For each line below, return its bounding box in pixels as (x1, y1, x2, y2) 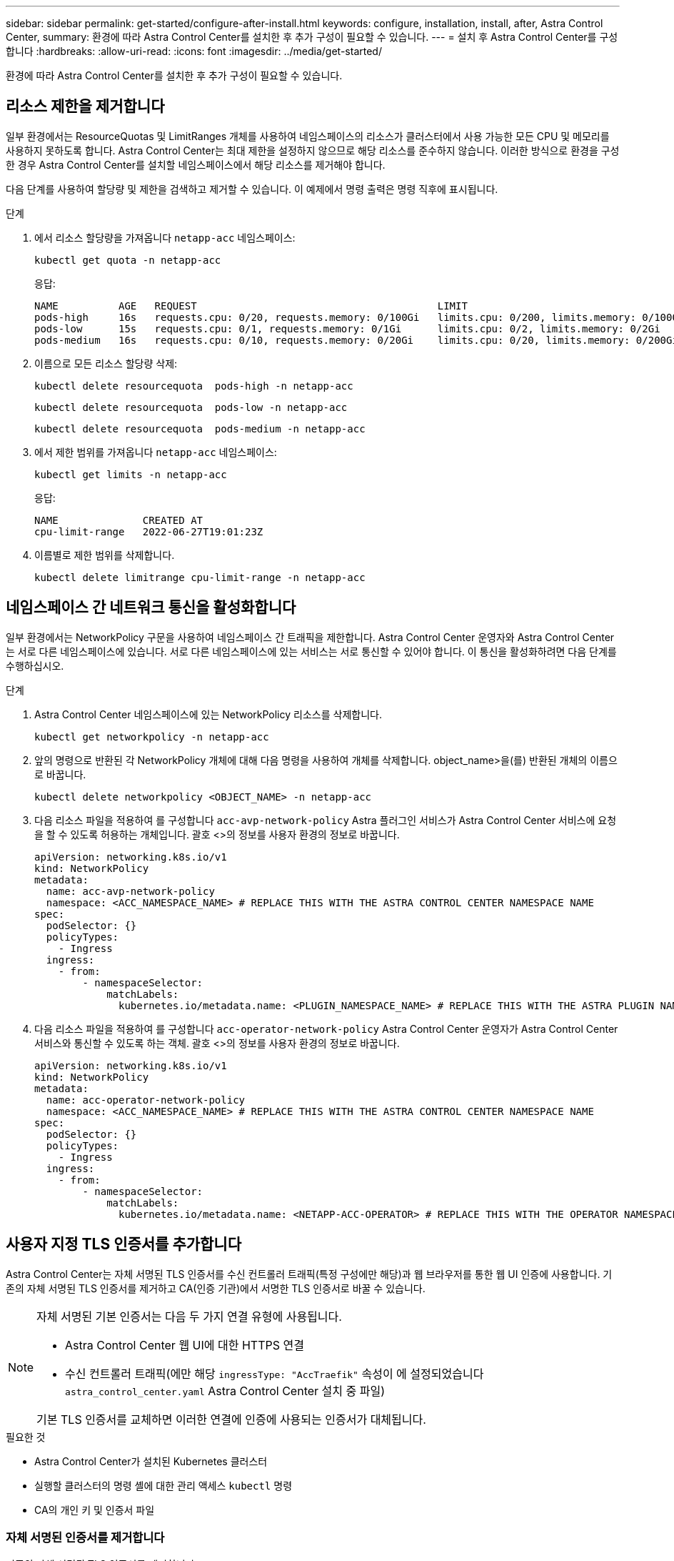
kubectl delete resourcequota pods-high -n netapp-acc (34, 380, 353, 392)
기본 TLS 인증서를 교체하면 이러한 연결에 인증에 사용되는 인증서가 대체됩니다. (36, 1412, 426, 1427)
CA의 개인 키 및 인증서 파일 (34, 1503, 155, 1516)
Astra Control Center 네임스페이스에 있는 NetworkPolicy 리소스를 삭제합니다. (34, 708, 382, 720)
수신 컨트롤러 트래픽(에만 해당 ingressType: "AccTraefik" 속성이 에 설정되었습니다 (65, 1366, 484, 1381)
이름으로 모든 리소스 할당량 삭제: (34, 357, 178, 370)
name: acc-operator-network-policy (46, 1094, 246, 1106)
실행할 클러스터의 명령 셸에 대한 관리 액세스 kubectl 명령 (34, 1479, 293, 1492)
